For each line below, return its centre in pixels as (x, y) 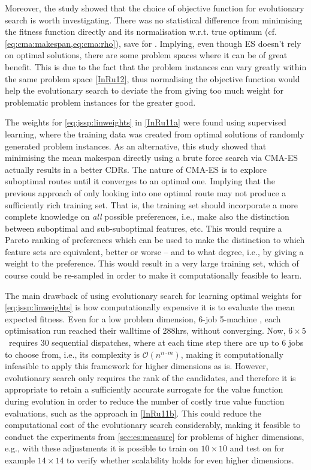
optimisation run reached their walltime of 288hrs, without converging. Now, (145, 330)
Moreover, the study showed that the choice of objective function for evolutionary (155, 8)
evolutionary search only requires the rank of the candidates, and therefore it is (150, 377)
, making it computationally (232, 354)
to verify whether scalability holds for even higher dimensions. (180, 459)
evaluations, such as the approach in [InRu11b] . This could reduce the (133, 413)
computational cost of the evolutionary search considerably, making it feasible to (153, 425)
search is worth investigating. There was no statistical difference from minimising (154, 20)
